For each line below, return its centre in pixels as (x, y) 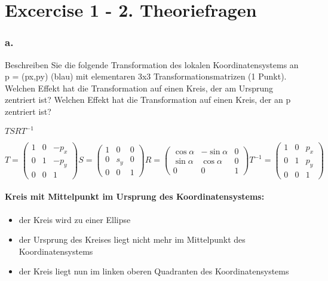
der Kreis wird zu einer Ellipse (75, 219)
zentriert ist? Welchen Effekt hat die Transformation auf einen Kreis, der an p (148, 100)
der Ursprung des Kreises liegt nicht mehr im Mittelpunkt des (132, 239)
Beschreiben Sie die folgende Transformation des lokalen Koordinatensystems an (152, 64)
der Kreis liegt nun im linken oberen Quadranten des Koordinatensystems (154, 271)
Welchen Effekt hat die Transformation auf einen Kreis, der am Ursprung (139, 88)
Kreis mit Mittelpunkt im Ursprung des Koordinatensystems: (135, 196)
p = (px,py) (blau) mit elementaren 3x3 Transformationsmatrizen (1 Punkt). (146, 76)
